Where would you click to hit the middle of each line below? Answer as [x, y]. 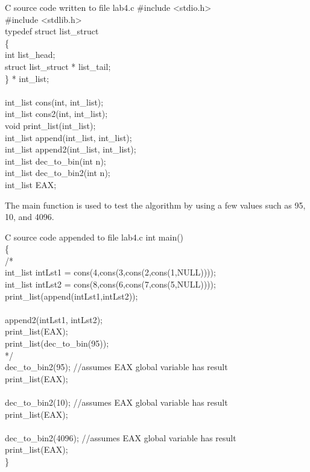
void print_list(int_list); [50, 125]
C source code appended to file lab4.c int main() [94, 237]
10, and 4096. [30, 217]
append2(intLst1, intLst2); [54, 319]
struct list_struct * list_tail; [58, 66]
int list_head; [30, 55]
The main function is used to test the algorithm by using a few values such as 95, [155, 205]
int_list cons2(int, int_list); [56, 114]
